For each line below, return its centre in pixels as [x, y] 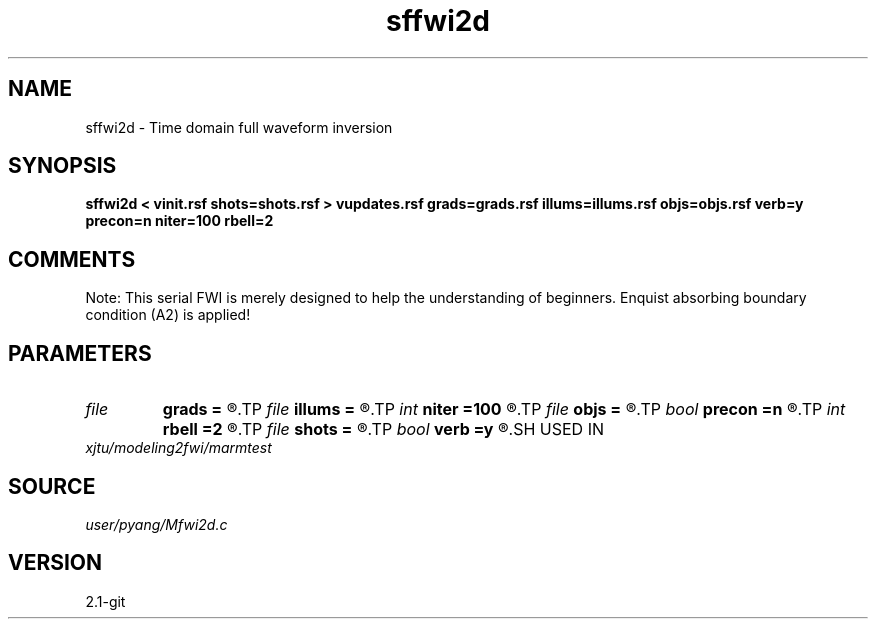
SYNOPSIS [62, 166]
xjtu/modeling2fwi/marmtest [178, 448]
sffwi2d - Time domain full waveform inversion [239, 127]
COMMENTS [72, 259]
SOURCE [52, 486]
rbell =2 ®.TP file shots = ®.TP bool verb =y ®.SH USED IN [383, 429]
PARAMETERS [80, 353]
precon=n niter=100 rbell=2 [179, 221]
